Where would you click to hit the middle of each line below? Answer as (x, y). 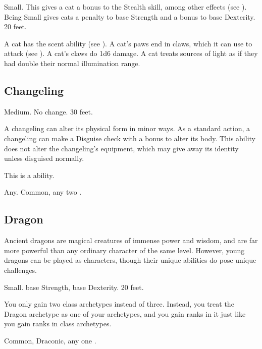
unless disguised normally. (44, 158)
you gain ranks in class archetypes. (58, 324)
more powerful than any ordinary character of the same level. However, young (124, 250)
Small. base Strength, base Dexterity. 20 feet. (74, 287)
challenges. (21, 270)
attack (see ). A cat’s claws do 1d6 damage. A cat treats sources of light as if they (131, 53)
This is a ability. (29, 175)
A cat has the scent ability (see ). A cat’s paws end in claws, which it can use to (128, 43)
